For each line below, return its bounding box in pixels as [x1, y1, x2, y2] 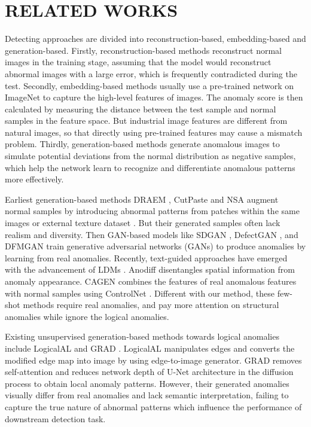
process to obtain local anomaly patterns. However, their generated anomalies [5, 377, 289, 389]
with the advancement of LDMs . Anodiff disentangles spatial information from [5, 263, 295, 276]
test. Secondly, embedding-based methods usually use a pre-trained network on [5, 79, 294, 91]
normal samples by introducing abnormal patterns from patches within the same [5, 205, 300, 217]
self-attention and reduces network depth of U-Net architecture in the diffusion [5, 365, 294, 378]
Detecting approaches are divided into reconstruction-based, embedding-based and [5, 32, 306, 45]
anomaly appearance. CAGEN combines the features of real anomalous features [5, 275, 297, 287]
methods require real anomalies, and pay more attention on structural [23, 298, 279, 311]
